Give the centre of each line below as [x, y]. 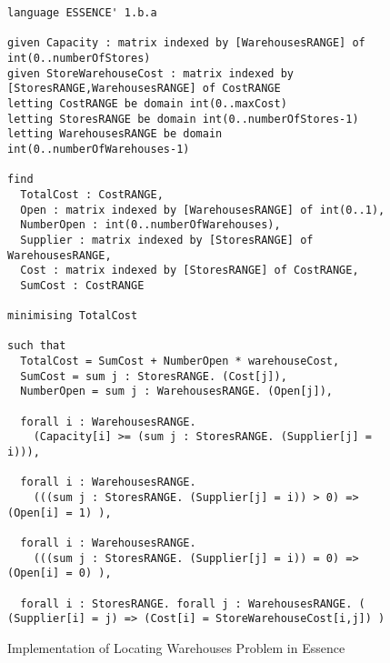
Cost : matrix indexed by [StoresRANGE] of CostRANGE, [190, 271]
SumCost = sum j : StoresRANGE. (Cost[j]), [154, 376]
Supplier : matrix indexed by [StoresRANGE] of [167, 240]
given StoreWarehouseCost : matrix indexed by [150, 73]
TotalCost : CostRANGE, [92, 194]
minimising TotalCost [73, 316]
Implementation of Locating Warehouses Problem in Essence [176, 647]
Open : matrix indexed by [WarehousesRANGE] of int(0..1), [203, 210]
